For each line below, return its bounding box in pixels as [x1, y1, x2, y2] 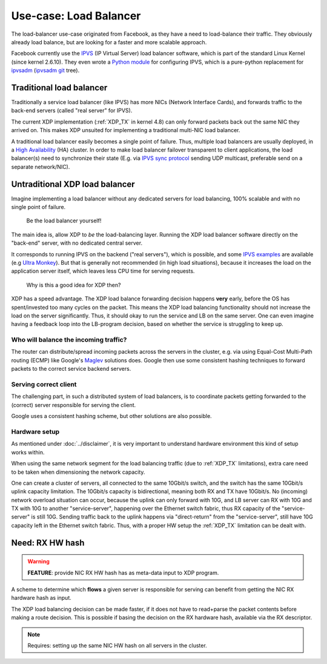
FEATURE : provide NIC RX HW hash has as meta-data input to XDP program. [27, 569, 219, 576]
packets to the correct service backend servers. [11, 365, 131, 373]
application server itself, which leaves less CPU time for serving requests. [11, 267, 195, 275]
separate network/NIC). [11, 163, 70, 170]
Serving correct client [11, 380, 77, 389]
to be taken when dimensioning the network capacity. [11, 468, 145, 476]
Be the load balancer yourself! [26, 217, 102, 224]
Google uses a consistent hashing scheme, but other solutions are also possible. [11, 413, 212, 420]
